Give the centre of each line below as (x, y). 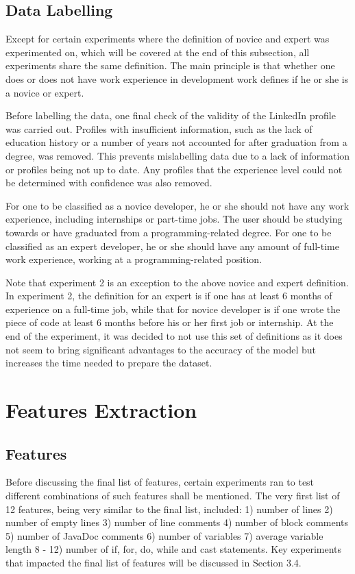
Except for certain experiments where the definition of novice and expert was (168, 39)
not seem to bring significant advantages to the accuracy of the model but (161, 349)
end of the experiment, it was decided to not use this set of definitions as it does (174, 336)
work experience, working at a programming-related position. (134, 259)
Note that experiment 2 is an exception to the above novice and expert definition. (177, 282)
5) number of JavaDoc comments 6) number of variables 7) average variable (164, 535)
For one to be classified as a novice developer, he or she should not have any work (177, 205)
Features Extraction (101, 410)
